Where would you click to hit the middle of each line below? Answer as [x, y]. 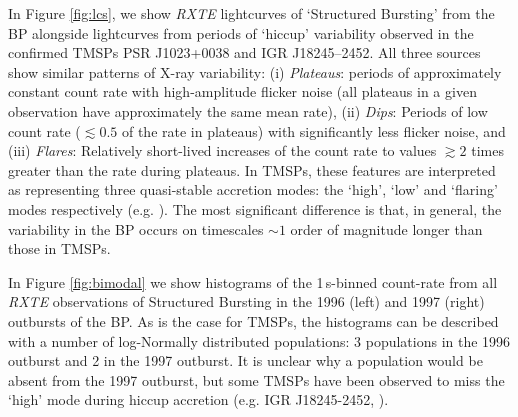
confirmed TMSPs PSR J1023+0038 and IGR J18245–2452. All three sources [244, 52]
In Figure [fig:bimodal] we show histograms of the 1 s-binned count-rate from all [253, 281]
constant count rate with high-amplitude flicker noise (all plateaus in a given [242, 91]
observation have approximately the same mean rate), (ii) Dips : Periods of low [248, 110]
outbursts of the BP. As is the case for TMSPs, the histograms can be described [253, 320]
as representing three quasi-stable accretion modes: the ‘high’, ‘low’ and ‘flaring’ [253, 189]
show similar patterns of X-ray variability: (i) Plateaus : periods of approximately [255, 71]
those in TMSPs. [59, 248]
